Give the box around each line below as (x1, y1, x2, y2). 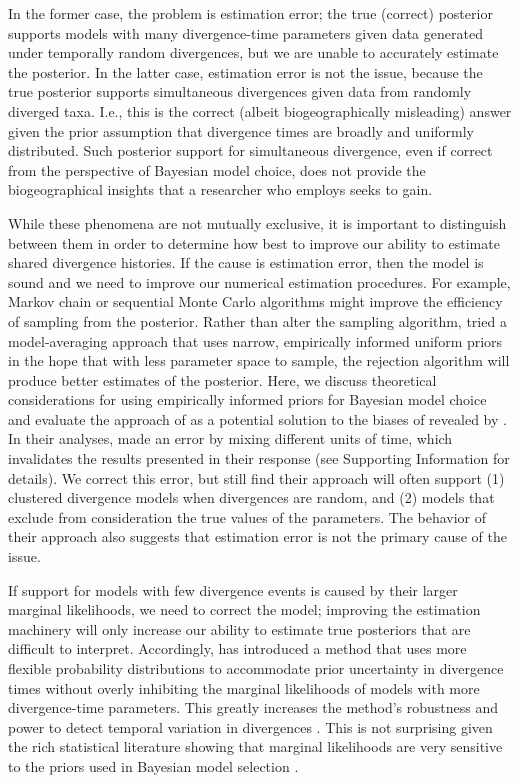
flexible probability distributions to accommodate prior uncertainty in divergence (8, 658, 504, 678)
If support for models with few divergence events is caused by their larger (8, 579, 458, 600)
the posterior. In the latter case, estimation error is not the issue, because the (8, 61, 483, 82)
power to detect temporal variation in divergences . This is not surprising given (8, 716, 493, 737)
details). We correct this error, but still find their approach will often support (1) (8, 467, 505, 488)
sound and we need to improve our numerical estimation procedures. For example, (8, 271, 511, 292)
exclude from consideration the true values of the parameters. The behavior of (8, 506, 487, 527)
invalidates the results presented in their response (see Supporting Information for (8, 448, 510, 469)
